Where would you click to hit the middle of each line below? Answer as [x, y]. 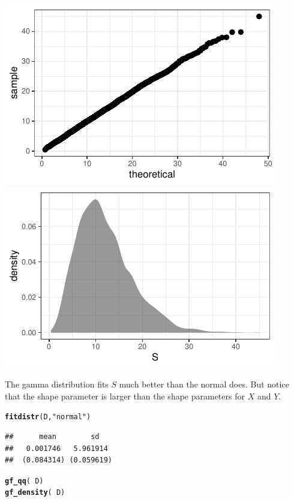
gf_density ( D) [35, 493]
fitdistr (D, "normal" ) [48, 417]
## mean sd [52, 437]
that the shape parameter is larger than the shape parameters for [125, 396]
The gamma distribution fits [57, 384]
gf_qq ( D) [24, 481]
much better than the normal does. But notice [204, 384]
